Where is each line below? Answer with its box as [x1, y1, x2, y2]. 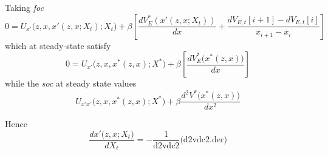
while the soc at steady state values [5, 77, 137, 90]
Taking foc [5, 1, 44, 13]
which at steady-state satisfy [5, 39, 111, 51]
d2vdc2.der [183, 136, 224, 145]
